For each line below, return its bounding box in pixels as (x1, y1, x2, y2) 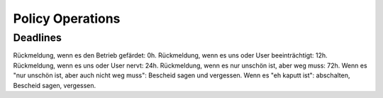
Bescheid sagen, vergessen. (13, 81, 96, 89)
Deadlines (13, 31, 62, 44)
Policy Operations (13, 11, 121, 26)
